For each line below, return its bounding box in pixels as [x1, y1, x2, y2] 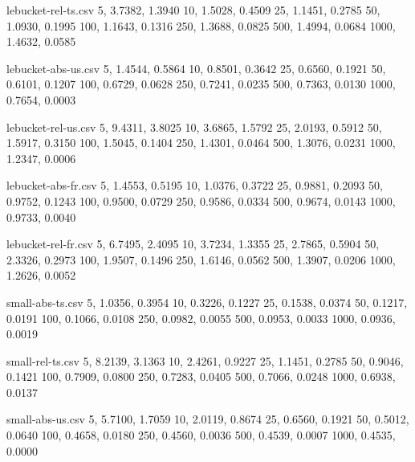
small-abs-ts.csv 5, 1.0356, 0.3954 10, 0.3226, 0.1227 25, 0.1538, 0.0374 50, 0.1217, [6, 293, 408, 310]
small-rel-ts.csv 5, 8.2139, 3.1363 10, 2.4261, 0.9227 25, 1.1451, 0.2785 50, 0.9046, [6, 352, 404, 369]
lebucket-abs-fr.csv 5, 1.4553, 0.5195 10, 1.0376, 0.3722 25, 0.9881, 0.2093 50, [6, 177, 383, 194]
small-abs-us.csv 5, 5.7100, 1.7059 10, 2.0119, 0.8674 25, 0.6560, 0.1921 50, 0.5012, [6, 411, 409, 427]
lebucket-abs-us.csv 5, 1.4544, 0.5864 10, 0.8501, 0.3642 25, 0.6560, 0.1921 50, [6, 59, 386, 76]
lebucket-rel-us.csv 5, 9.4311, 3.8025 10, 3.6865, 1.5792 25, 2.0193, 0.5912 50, [6, 118, 382, 135]
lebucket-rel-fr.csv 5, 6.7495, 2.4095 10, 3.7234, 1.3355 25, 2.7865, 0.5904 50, [6, 235, 380, 252]
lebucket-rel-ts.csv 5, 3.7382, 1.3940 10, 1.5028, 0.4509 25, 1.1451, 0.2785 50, [6, 2, 380, 18]
